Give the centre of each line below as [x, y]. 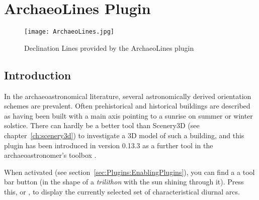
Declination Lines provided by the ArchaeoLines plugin [109, 47]
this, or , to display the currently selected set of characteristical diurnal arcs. [122, 191]
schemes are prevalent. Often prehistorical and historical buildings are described [127, 106]
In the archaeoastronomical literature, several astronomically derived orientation [128, 96]
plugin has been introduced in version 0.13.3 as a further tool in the [109, 145]
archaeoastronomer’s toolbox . [50, 155]
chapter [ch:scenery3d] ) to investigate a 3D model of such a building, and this [124, 135]
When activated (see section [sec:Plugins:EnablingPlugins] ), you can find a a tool [129, 172]
